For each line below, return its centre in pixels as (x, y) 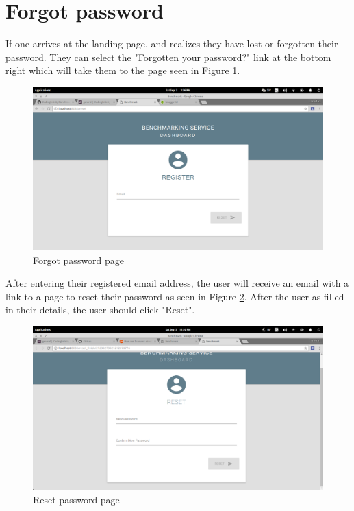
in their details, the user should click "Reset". (100, 310)
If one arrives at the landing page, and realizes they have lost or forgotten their (172, 44)
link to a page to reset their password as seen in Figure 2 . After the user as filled (175, 296)
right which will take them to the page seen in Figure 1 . (123, 70)
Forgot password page (79, 260)
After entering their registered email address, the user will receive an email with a (177, 283)
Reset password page (76, 499)
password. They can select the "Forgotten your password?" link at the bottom (168, 57)
